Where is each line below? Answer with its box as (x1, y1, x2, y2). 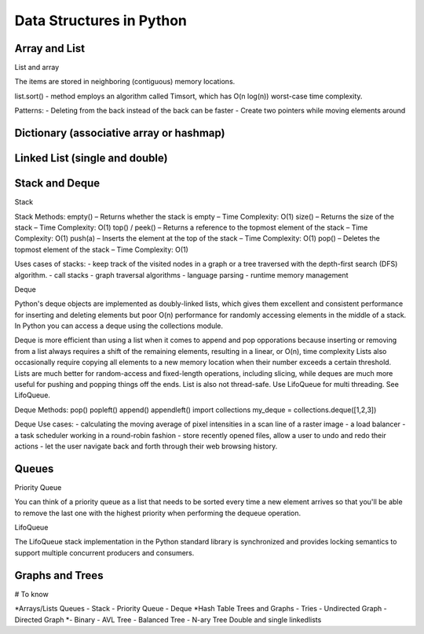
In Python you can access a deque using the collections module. (14, 321, 224, 330)
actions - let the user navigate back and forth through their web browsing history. (14, 441, 278, 451)
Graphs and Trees (14, 569, 104, 582)
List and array (14, 63, 60, 72)
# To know (14, 589, 49, 599)
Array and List (14, 42, 86, 55)
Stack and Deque (14, 177, 101, 190)
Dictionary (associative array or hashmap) (14, 127, 225, 140)
